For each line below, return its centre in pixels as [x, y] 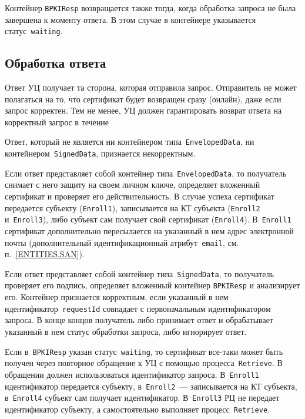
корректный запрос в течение [57, 122]
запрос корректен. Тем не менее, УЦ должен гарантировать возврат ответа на [143, 110]
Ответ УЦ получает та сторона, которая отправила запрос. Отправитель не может [151, 87]
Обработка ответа [56, 63]
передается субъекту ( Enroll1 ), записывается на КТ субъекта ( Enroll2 [133, 207]
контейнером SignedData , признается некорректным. [100, 153]
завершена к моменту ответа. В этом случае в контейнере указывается [130, 19]
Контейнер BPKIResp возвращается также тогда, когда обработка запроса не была [150, 8]
